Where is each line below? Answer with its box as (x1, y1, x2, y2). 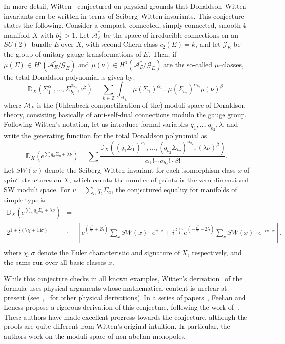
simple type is (4, 195, 45, 205)
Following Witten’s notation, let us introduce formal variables (4, 119, 188, 129)
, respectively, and (187, 247, 242, 258)
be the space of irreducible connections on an (103, 29, 239, 40)
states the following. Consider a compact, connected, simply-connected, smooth (4, 20, 241, 30)
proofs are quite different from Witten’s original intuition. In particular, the (4, 321, 230, 331)
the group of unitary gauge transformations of (4, 49, 142, 59)
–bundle (28, 39, 52, 49)
